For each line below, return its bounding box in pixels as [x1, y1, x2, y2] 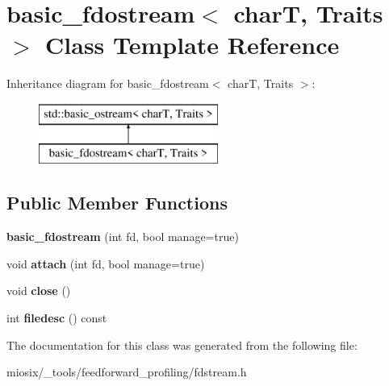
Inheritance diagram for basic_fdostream [6, 75, 209, 92]
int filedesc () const [6, 309, 107, 326]
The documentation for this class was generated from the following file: [6, 336, 358, 353]
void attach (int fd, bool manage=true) [6, 255, 205, 272]
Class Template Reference [45, 28, 340, 61]
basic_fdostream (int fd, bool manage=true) [6, 228, 239, 245]
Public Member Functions [6, 190, 228, 215]
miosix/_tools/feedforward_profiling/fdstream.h [6, 363, 247, 380]
